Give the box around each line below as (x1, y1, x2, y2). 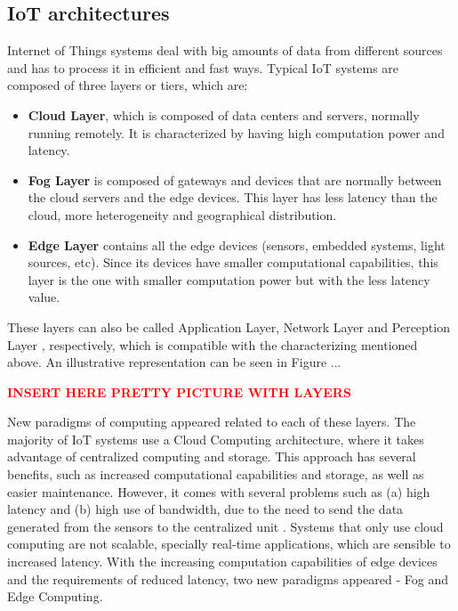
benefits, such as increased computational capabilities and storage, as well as (7, 465, 424, 484)
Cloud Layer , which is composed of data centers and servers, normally (28, 105, 420, 124)
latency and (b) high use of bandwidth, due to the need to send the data (7, 500, 404, 518)
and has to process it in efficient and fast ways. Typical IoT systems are (7, 58, 399, 77)
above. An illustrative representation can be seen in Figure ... (7, 353, 341, 371)
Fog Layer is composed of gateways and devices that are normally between (28, 170, 442, 189)
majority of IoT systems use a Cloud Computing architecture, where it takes (7, 429, 424, 448)
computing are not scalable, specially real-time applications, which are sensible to (7, 534, 451, 553)
